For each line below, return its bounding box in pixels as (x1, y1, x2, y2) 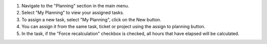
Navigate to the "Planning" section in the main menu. (21, 3, 130, 8)
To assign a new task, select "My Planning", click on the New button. (21, 16, 162, 22)
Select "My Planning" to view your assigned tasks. (21, 10, 125, 16)
